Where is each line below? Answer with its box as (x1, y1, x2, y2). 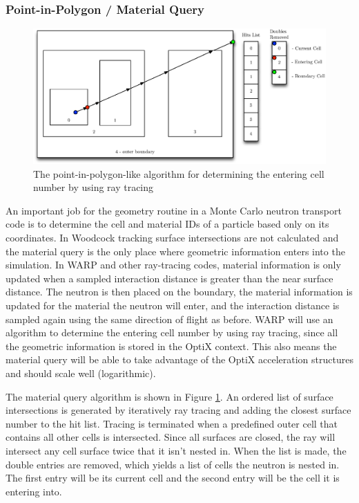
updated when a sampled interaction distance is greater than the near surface (6, 271, 333, 285)
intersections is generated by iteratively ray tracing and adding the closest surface (6, 403, 351, 417)
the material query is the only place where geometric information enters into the (6, 244, 345, 258)
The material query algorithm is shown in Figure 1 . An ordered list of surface (6, 389, 333, 403)
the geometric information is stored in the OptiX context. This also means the (6, 338, 337, 353)
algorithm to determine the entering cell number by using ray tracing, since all (6, 325, 338, 340)
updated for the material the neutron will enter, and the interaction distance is (6, 298, 340, 312)
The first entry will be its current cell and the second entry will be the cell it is (6, 470, 340, 485)
